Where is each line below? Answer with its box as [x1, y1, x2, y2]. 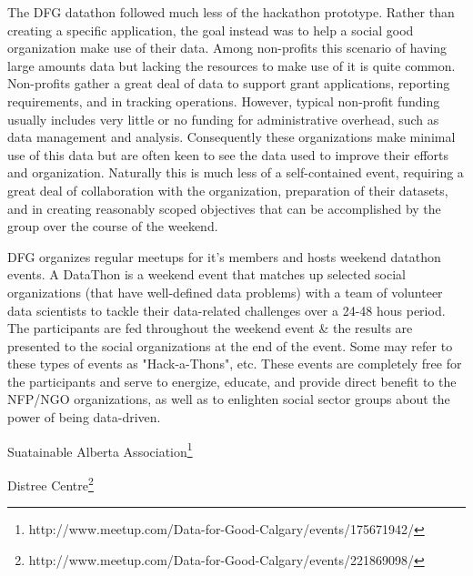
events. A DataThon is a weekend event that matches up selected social [7, 265, 406, 284]
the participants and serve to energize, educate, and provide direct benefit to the [7, 371, 457, 390]
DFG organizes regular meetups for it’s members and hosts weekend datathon [7, 247, 441, 266]
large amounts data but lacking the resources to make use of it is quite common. [7, 56, 456, 75]
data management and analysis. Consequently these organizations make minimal [7, 127, 456, 147]
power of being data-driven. [7, 408, 161, 427]
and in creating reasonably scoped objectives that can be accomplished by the [7, 198, 441, 217]
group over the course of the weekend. [7, 217, 218, 236]
